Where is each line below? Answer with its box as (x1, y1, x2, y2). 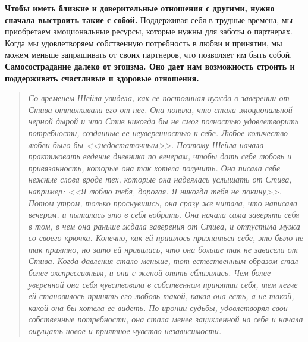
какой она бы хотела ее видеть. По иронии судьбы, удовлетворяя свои (28, 301, 288, 313)
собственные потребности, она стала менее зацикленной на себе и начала (28, 313, 303, 325)
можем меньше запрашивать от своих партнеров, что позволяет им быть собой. (5, 48, 293, 61)
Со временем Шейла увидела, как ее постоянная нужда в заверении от (28, 92, 290, 104)
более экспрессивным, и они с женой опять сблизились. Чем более (28, 266, 271, 279)
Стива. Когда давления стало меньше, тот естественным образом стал (28, 255, 298, 267)
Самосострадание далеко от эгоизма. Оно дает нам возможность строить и (5, 59, 295, 72)
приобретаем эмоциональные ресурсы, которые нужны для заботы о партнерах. (5, 25, 293, 37)
